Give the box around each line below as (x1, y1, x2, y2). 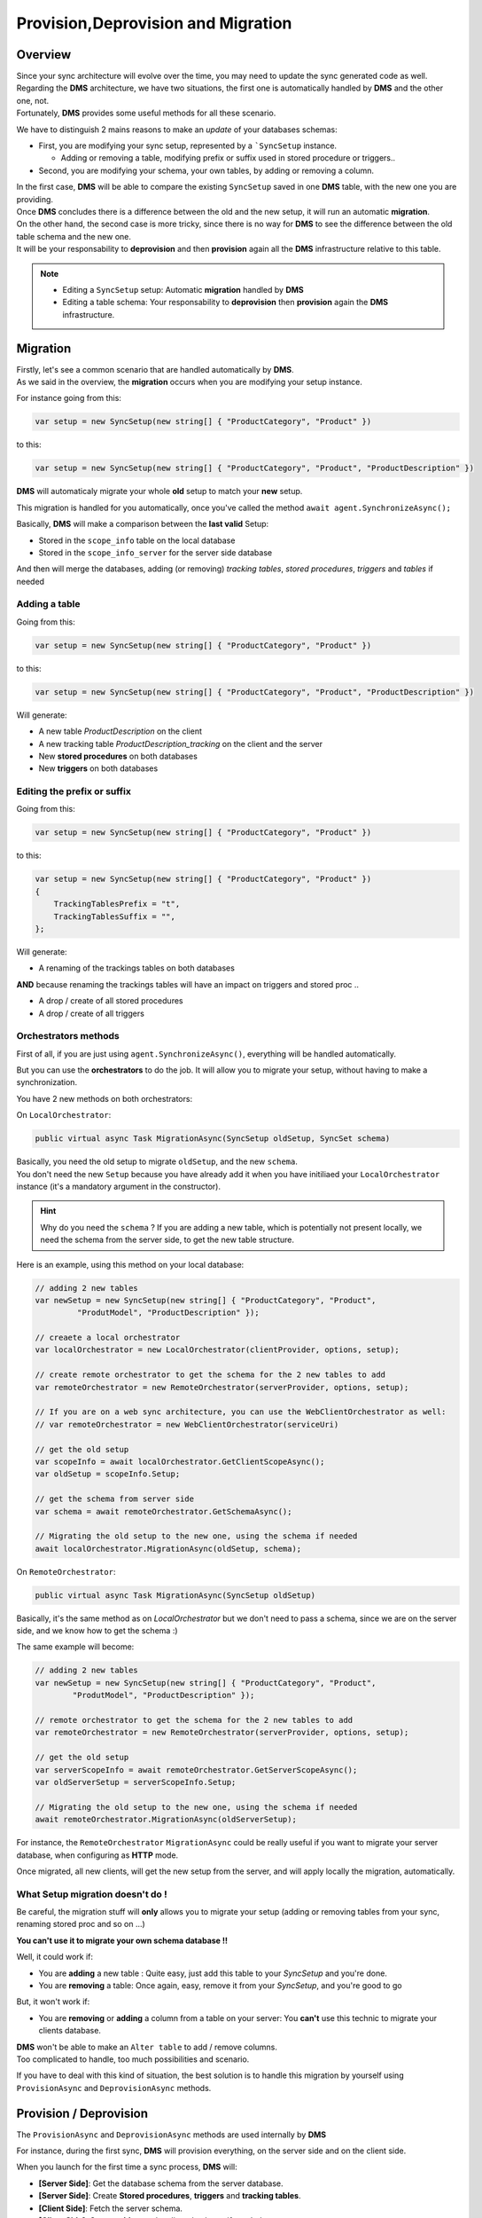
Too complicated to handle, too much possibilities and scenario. (16, 2054, 250, 2065)
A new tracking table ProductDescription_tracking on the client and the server (38, 738, 323, 749)
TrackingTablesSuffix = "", (53, 911, 176, 922)
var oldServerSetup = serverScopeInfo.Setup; (35, 1777, 237, 1787)
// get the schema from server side (35, 1494, 195, 1504)
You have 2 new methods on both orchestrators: (16, 1093, 193, 1104)
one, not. (16, 95, 50, 106)
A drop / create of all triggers (38, 1008, 145, 1019)
